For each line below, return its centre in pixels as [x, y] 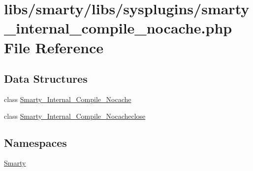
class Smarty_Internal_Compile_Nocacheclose [75, 116]
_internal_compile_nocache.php [118, 28]
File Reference [54, 47]
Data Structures [46, 79]
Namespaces [35, 142]
